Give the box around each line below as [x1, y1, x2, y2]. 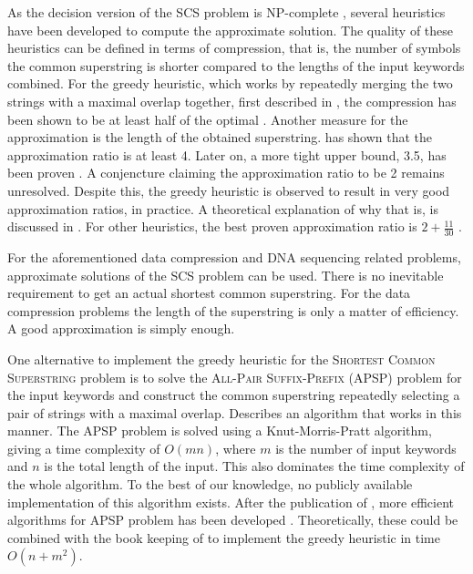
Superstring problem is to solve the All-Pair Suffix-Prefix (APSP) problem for [7, 367, 462, 386]
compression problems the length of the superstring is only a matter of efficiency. [7, 301, 459, 320]
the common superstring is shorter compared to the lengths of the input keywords [7, 56, 465, 75]
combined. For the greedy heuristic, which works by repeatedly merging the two [7, 74, 453, 93]
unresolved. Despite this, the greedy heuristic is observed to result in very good [7, 180, 450, 200]
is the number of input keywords [275, 438, 457, 457]
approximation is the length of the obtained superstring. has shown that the [7, 128, 433, 147]
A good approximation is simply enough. [7, 319, 235, 338]
